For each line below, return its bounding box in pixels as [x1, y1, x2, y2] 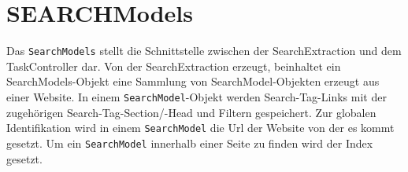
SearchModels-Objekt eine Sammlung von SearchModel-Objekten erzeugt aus [6, 73, 380, 90]
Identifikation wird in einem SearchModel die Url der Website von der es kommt [6, 119, 395, 136]
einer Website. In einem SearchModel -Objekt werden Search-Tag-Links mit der [6, 88, 387, 104]
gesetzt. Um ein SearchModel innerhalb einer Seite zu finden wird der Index [6, 134, 373, 151]
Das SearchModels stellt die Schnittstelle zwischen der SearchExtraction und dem [6, 42, 402, 59]
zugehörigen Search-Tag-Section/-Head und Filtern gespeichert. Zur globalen [6, 104, 376, 120]
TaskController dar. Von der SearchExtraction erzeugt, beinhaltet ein [6, 57, 341, 74]
